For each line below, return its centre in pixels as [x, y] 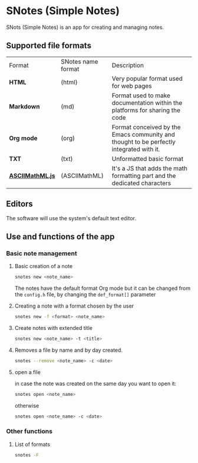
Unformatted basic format [148, 158]
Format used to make [141, 95]
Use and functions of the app [60, 237]
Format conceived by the [146, 127]
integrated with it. [136, 149]
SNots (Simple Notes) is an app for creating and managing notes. [85, 27]
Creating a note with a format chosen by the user [74, 306]
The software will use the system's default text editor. [71, 218]
